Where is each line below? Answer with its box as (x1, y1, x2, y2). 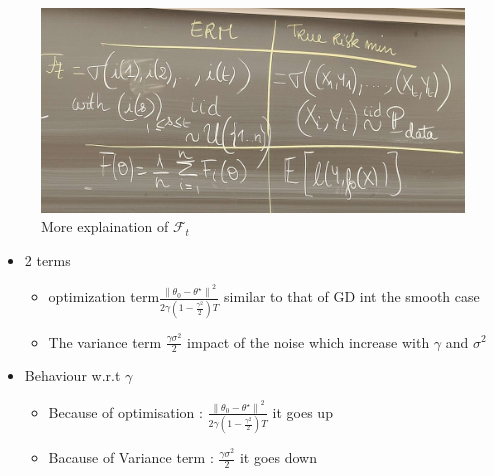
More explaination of (41, 216, 169, 237)
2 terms (24, 249, 71, 270)
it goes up (272, 401, 333, 422)
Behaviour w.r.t (24, 365, 121, 386)
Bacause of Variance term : (48, 447, 214, 468)
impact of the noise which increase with (187, 331, 430, 352)
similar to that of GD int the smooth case (224, 286, 480, 307)
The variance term (48, 331, 162, 352)
